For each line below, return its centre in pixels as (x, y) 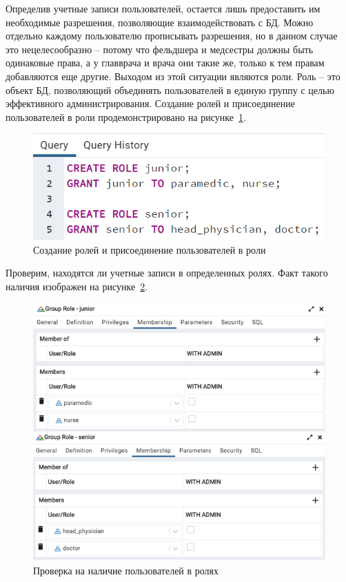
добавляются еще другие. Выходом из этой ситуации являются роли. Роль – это (173, 76)
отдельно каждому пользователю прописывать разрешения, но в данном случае (172, 36)
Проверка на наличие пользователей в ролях (126, 570)
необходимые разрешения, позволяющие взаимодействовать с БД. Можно (160, 22)
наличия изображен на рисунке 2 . (77, 286)
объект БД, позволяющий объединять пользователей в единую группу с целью (170, 90)
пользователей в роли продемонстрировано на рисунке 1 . (126, 116)
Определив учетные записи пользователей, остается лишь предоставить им (163, 8)
